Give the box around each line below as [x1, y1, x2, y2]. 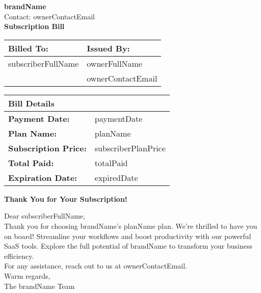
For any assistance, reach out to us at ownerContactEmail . [4, 260, 187, 271]
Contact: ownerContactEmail [4, 11, 95, 21]
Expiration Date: [8, 171, 77, 183]
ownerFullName [87, 57, 143, 69]
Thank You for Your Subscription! [4, 193, 127, 204]
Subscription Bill [4, 21, 65, 32]
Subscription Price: [8, 142, 87, 154]
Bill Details [8, 97, 55, 109]
